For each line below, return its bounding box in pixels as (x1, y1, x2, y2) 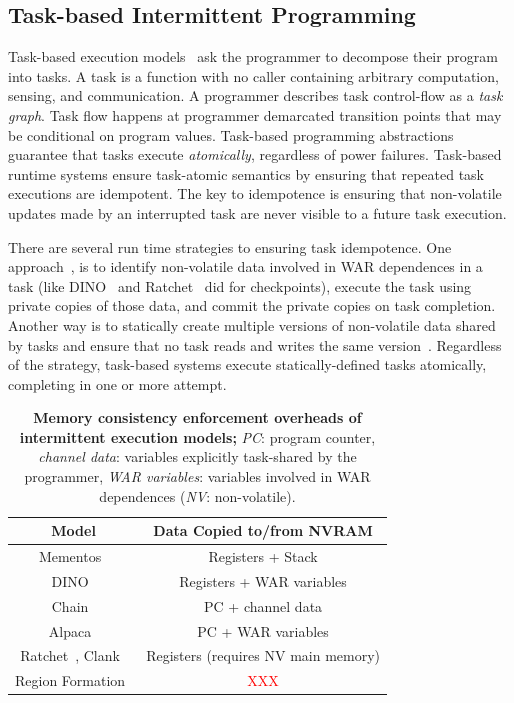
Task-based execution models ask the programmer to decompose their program (8, 46, 498, 67)
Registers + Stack (208, 546, 318, 567)
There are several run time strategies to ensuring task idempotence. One (8, 236, 452, 257)
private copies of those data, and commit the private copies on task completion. (8, 295, 496, 316)
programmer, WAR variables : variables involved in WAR (24, 466, 371, 487)
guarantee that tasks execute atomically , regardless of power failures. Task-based (8, 144, 502, 165)
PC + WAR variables (197, 620, 329, 641)
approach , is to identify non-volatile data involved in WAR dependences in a (8, 256, 483, 277)
